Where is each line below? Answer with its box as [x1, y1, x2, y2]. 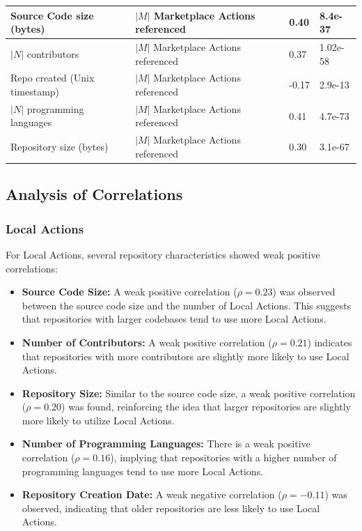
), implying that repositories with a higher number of [110, 450, 337, 465]
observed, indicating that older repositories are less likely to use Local [22, 500, 320, 515]
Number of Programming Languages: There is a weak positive [22, 436, 310, 451]
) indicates [307, 334, 352, 349]
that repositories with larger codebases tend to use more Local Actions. [22, 311, 326, 326]
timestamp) [10, 84, 60, 98]
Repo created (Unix [10, 70, 95, 85]
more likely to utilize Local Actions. [22, 413, 175, 427]
